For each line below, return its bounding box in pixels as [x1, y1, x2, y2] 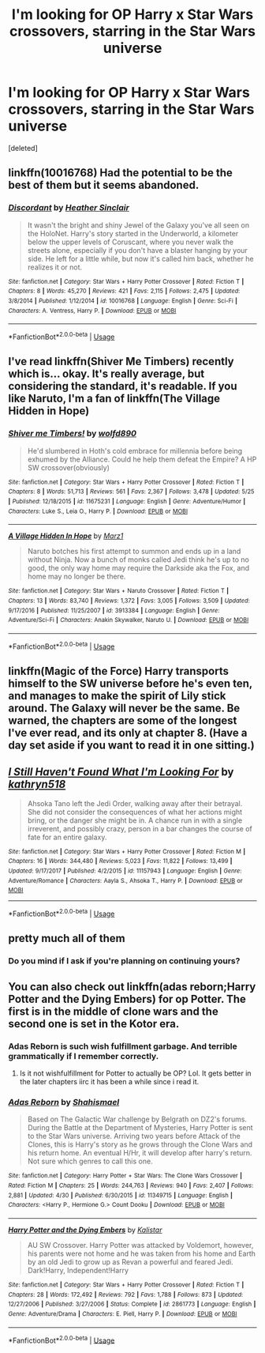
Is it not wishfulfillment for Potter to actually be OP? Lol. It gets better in [19, 1068, 252, 1078]
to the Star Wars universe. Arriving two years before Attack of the [27, 1132, 241, 1141]
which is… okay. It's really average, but [8, 367, 205, 381]
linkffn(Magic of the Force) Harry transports [8, 664, 229, 677]
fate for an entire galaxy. [27, 832, 107, 842]
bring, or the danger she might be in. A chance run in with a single [27, 816, 243, 825]
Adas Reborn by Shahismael [8, 1096, 120, 1107]
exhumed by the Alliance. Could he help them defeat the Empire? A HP [27, 454, 257, 464]
